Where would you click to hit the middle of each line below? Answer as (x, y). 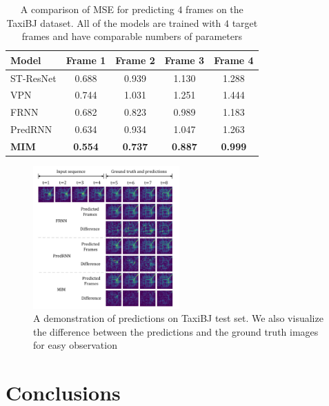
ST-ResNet (33, 78)
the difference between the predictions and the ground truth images (176, 331)
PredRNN (31, 129)
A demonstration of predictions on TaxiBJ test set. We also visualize (178, 318)
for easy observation (75, 345)
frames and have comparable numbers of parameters (132, 36)
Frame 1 (86, 60)
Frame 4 (234, 60)
